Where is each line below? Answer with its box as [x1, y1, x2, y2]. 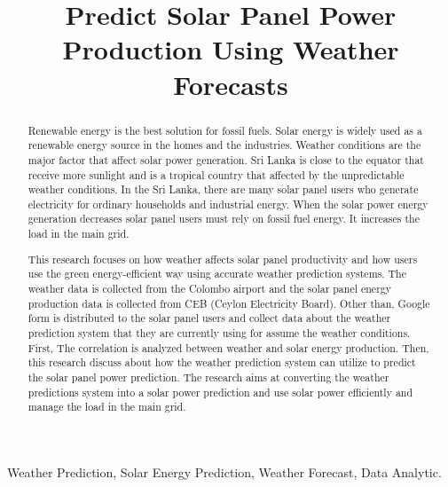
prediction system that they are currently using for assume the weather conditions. [28, 325, 411, 340]
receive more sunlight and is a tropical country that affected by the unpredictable [28, 167, 405, 182]
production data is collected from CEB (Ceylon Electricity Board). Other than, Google [28, 295, 430, 310]
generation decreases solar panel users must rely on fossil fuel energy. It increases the [28, 211, 420, 226]
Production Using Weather [62, 31, 399, 67]
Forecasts [173, 66, 288, 102]
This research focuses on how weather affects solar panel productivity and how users [28, 251, 418, 266]
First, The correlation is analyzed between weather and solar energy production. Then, [28, 340, 429, 355]
